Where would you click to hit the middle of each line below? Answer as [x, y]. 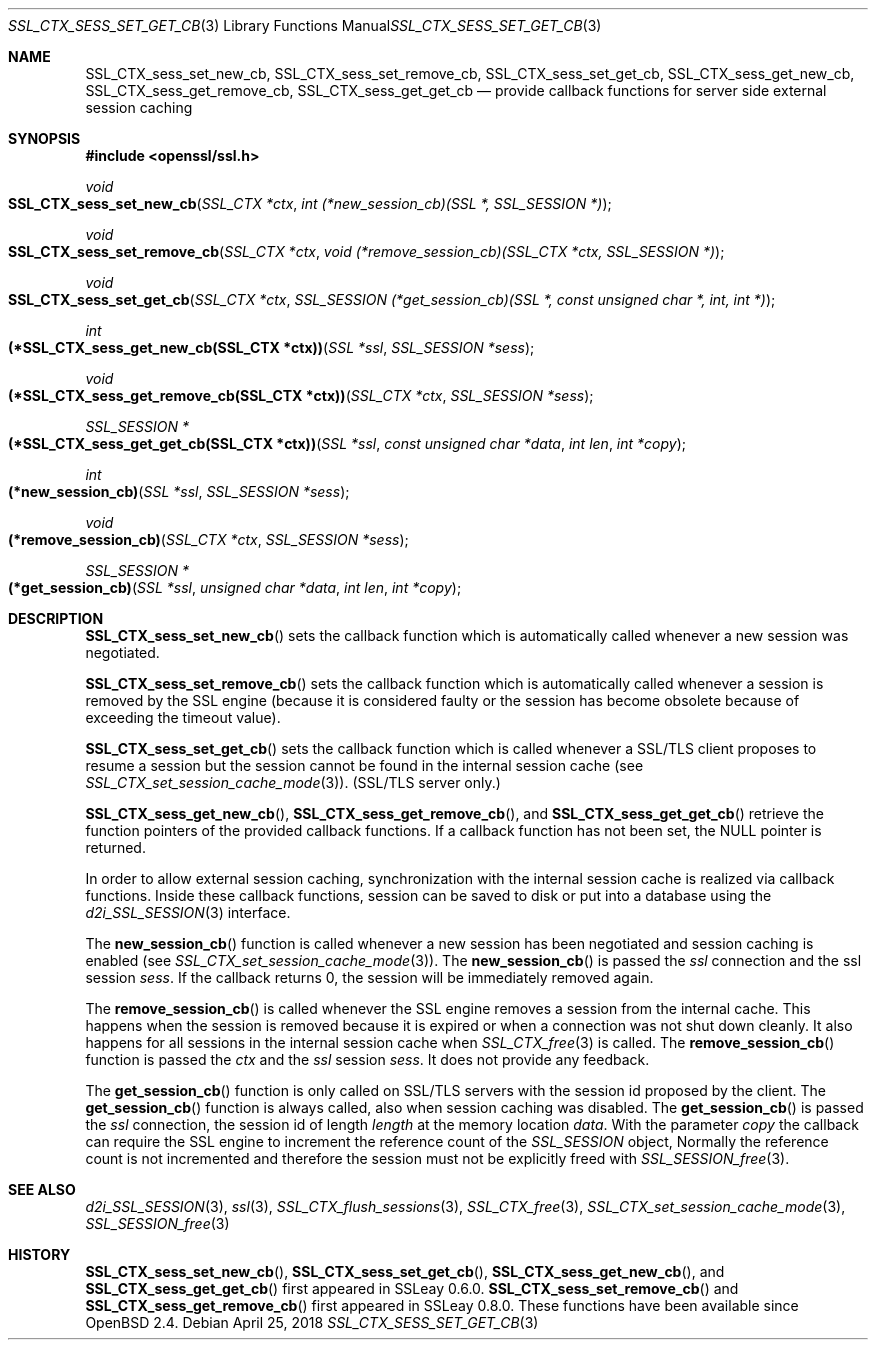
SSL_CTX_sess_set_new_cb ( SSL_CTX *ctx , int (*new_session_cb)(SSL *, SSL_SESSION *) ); [310, 203]
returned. [115, 847]
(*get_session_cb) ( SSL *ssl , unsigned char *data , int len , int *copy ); [235, 587]
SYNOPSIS [44, 138]
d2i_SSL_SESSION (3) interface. [188, 912]
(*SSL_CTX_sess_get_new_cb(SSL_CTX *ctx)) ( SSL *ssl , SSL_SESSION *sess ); [271, 347]
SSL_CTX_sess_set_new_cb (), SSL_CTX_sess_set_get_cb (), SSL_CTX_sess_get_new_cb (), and [405, 1271]
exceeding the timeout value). [183, 717]
